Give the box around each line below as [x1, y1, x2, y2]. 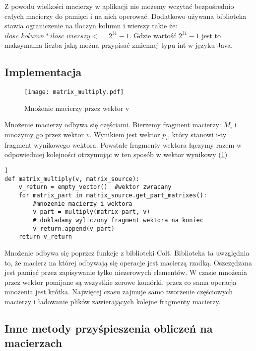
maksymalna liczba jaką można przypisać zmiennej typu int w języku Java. [4, 40, 233, 50]
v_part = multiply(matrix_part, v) [33, 208, 150, 216]
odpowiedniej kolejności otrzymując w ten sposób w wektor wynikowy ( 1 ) [4, 149, 228, 160]
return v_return [18, 233, 72, 241]
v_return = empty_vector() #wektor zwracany [18, 183, 172, 191]
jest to [201, 30, 221, 40]
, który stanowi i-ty [168, 129, 227, 140]
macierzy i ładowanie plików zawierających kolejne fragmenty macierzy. [4, 296, 221, 306]
